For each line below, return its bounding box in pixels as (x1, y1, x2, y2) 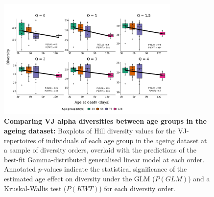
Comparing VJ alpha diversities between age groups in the (4, 116, 207, 126)
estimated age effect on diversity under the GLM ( (4, 174, 155, 184)
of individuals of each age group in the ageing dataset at (38, 135, 207, 145)
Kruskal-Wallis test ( (4, 183, 67, 193)
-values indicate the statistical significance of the (41, 164, 187, 174)
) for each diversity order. (99, 183, 176, 193)
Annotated (4, 164, 36, 174)
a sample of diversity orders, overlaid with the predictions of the (4, 145, 196, 155)
